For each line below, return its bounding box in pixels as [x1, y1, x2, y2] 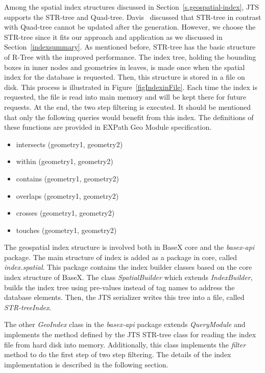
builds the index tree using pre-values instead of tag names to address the [4, 282, 235, 292]
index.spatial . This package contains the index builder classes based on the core [4, 262, 252, 272]
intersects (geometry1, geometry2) [16, 138, 123, 149]
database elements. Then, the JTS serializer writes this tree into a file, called [4, 292, 245, 302]
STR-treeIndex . [4, 301, 52, 312]
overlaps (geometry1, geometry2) [16, 190, 119, 201]
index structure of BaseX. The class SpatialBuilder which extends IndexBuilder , [4, 272, 253, 283]
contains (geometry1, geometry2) [16, 173, 119, 183]
